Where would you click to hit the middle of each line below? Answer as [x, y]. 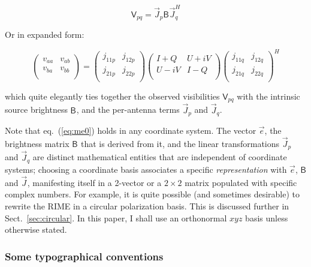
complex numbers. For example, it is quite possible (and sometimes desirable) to [152, 194]
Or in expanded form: [45, 34]
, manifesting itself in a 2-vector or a [94, 182]
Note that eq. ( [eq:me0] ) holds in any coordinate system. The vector [131, 130]
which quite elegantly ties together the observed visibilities [112, 96]
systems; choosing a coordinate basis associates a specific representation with [146, 169]
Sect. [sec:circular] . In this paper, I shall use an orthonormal [116, 217]
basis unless [267, 217]
